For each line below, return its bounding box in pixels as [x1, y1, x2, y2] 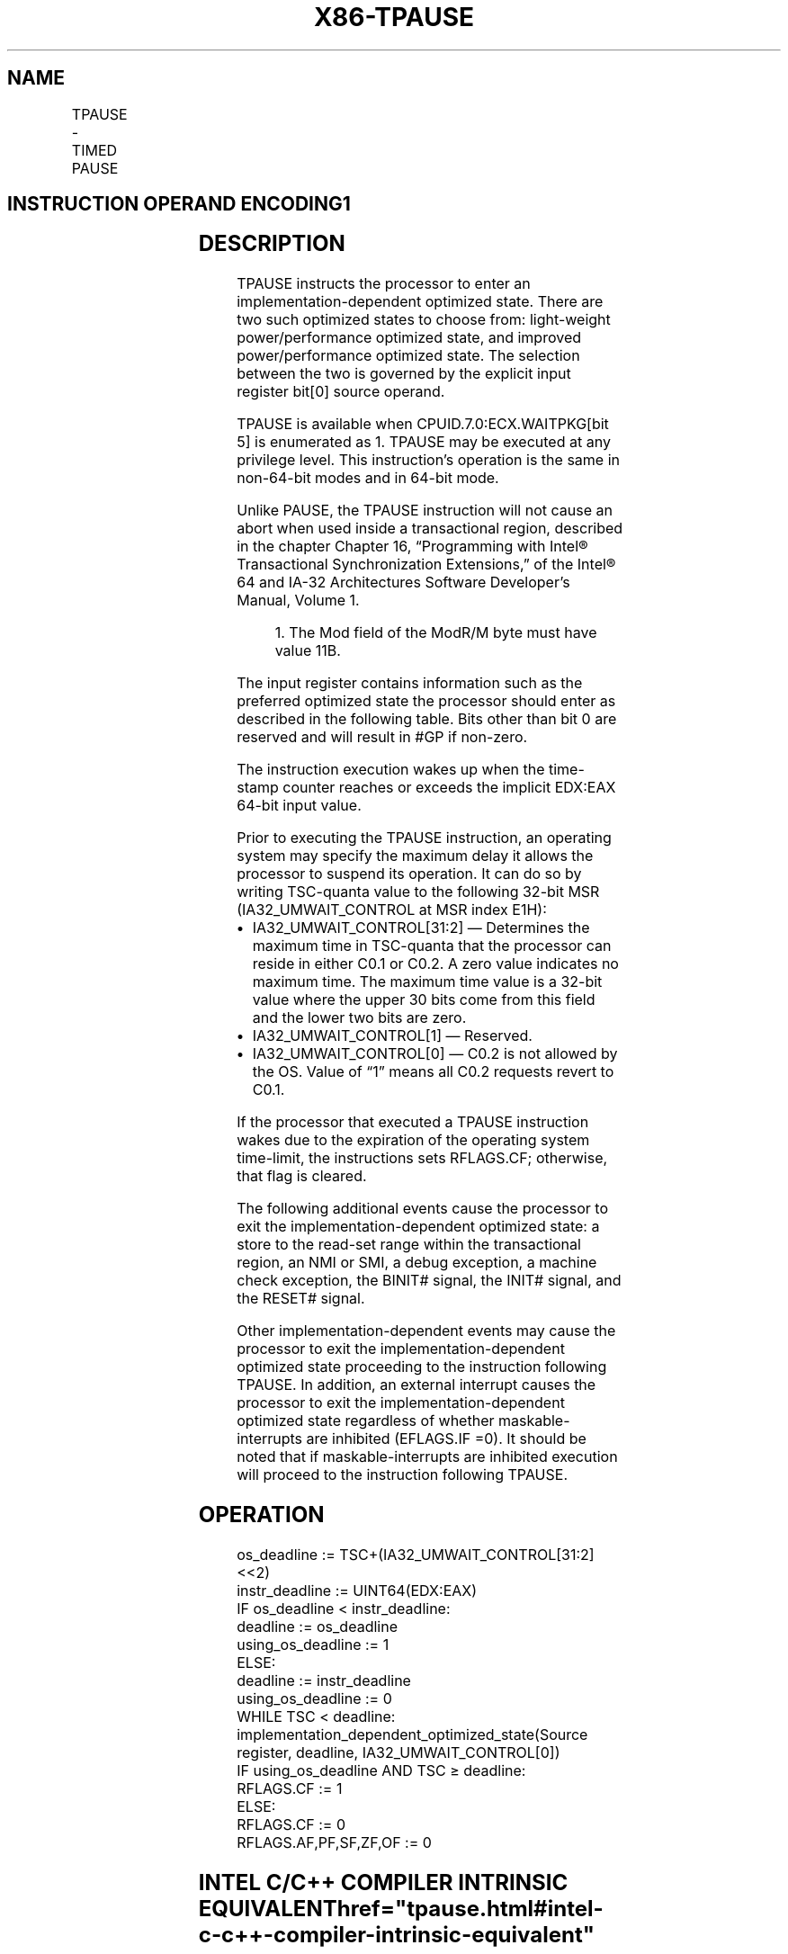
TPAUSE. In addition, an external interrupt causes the [237, 1376, 596, 1394]
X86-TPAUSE [313, 2, 475, 32]
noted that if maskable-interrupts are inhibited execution [237, 1448, 618, 1466]
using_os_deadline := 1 [237, 1636, 390, 1654]
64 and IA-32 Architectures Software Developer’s [237, 573, 570, 592]
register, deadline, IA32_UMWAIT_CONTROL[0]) [237, 1743, 560, 1762]
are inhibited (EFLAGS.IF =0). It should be [306, 1430, 587, 1448]
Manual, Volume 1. [237, 591, 360, 610]
